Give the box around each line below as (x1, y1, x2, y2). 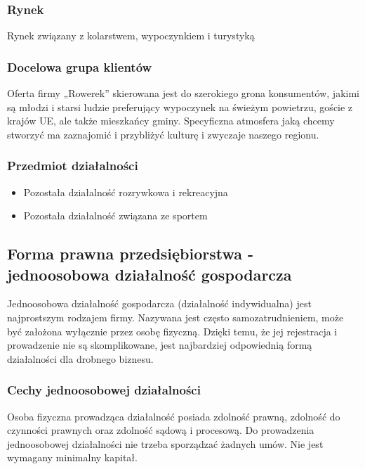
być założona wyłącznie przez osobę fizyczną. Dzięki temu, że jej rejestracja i (7, 323, 338, 338)
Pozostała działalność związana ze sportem (23, 208, 208, 223)
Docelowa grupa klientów (7, 58, 152, 75)
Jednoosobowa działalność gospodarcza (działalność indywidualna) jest (7, 296, 312, 311)
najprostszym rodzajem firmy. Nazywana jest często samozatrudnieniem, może (7, 310, 344, 324)
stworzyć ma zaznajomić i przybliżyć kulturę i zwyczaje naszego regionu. (7, 127, 319, 141)
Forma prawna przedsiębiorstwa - (7, 243, 254, 264)
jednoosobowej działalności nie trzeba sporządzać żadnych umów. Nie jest (7, 436, 324, 451)
